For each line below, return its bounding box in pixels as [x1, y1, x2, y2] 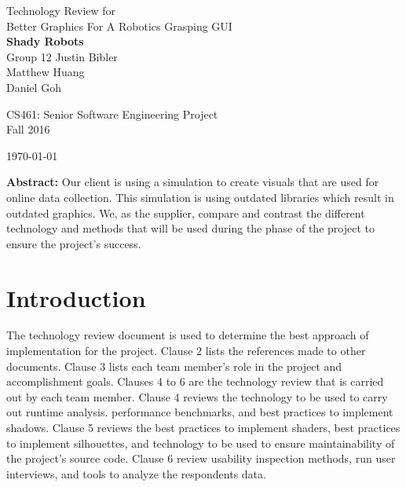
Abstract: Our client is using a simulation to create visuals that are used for [6, 174, 379, 190]
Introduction [6, 281, 146, 313]
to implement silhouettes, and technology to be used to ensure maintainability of [6, 434, 395, 451]
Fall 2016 [6, 121, 50, 137]
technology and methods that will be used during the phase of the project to [6, 220, 375, 236]
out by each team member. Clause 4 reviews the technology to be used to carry [6, 388, 388, 405]
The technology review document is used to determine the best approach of [6, 327, 369, 343]
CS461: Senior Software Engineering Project [6, 105, 218, 122]
